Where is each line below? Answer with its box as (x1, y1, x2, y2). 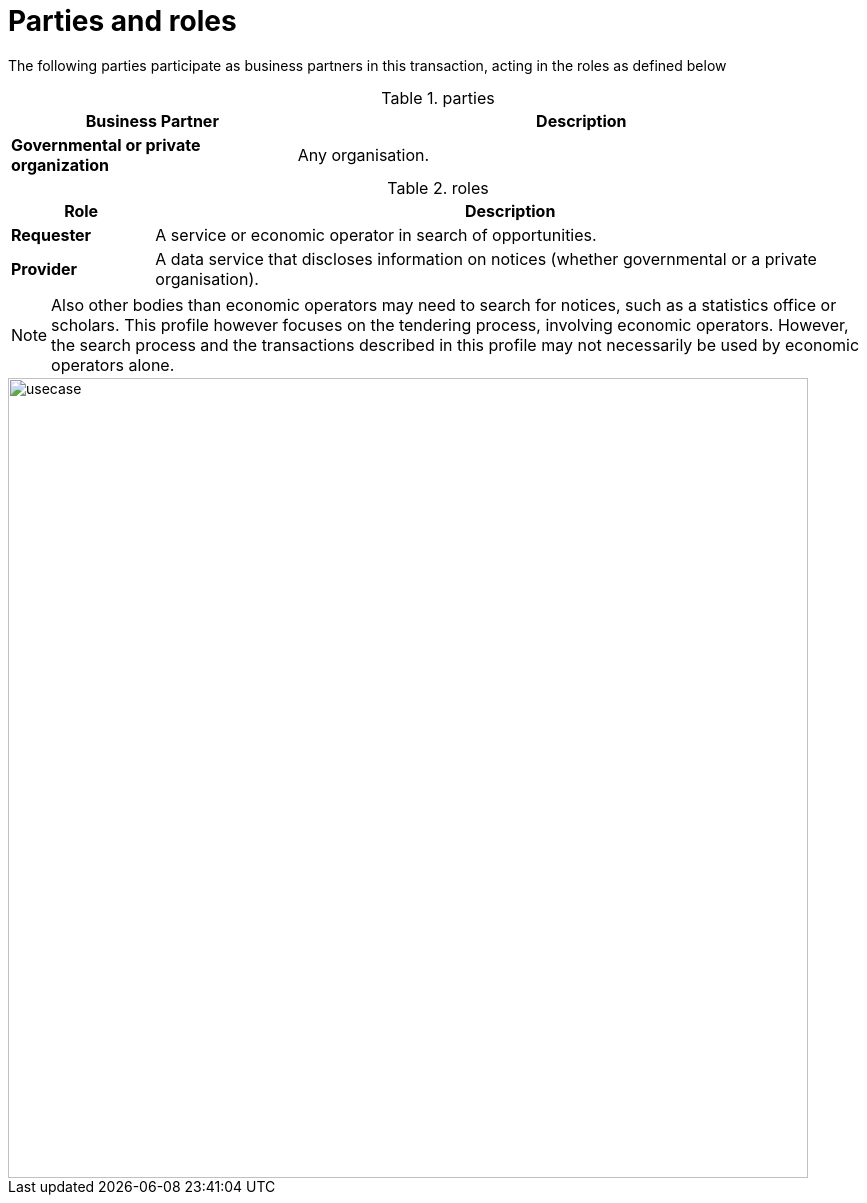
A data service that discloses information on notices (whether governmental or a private (155, 248, 817, 269)
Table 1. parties (381, 87, 495, 108)
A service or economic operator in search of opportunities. (155, 224, 597, 245)
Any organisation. (297, 144, 430, 165)
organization (11, 154, 110, 175)
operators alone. (51, 354, 175, 375)
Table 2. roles (387, 177, 489, 198)
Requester (11, 224, 92, 245)
